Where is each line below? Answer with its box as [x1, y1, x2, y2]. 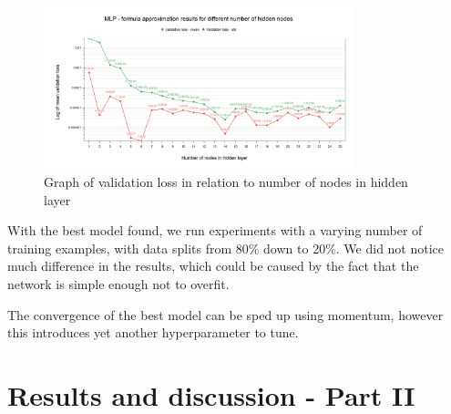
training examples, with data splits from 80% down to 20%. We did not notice [7, 238, 445, 257]
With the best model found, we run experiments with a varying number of [7, 221, 423, 240]
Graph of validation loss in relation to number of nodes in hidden [44, 171, 408, 191]
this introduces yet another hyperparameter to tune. [7, 323, 299, 342]
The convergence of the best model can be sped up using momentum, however [7, 305, 444, 324]
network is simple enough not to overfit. [7, 274, 230, 293]
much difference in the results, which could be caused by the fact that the [7, 256, 419, 275]
